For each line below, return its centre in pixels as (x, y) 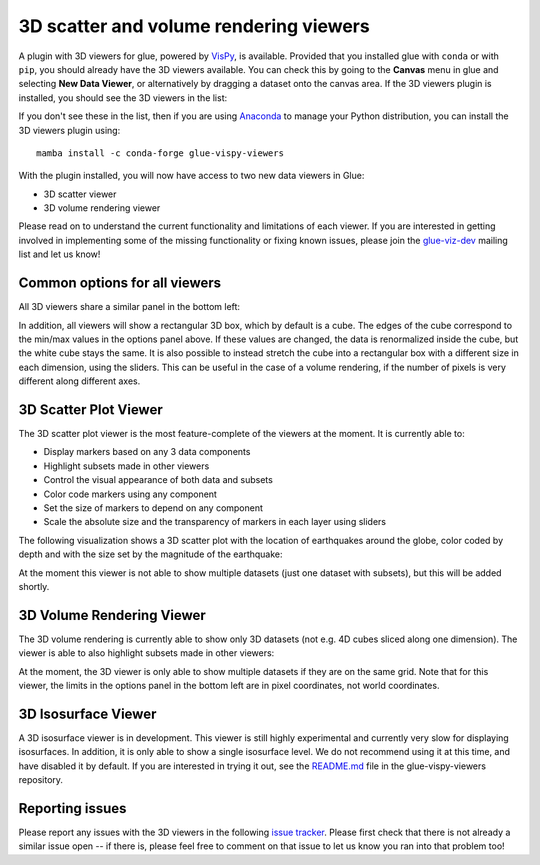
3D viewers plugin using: (69, 130)
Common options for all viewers (120, 283)
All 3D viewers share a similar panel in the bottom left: (129, 307)
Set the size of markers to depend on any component (153, 507)
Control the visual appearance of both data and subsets (158, 480)
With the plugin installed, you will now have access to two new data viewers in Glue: (191, 176)
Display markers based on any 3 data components (147, 452)
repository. (41, 780)
